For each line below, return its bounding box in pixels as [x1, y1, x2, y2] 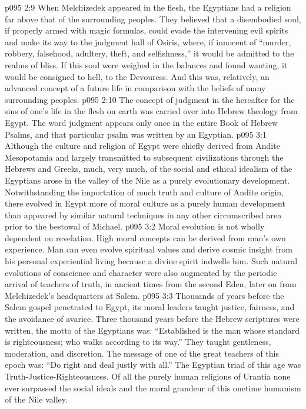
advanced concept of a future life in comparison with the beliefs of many [5, 82, 266, 94]
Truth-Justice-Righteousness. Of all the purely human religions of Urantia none [5, 370, 291, 382]
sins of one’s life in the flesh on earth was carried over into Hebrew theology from [5, 105, 298, 117]
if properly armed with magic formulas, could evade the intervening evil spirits [5, 24, 288, 36]
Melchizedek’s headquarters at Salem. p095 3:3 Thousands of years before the [5, 289, 284, 301]
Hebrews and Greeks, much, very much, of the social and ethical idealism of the [5, 162, 292, 175]
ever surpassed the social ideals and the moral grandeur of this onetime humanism [5, 381, 301, 394]
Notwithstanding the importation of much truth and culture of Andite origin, [5, 185, 284, 198]
